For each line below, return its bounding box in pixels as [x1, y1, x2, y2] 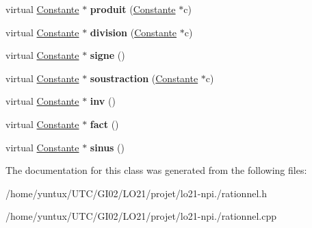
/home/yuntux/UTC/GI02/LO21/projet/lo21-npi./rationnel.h [5, 186, 267, 200]
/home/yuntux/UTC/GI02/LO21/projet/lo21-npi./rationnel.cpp [5, 209, 276, 223]
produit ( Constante [90, 2, 176, 16]
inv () [90, 94, 116, 108]
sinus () [90, 140, 125, 154]
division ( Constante [90, 25, 177, 39]
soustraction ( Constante [90, 71, 198, 85]
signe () [90, 48, 125, 62]
